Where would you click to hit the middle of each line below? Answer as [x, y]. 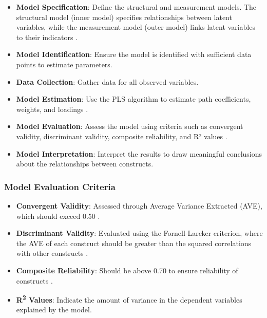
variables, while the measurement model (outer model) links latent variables [136, 27]
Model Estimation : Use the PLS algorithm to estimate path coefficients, [133, 99]
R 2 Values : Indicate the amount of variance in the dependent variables [129, 299]
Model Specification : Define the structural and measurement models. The [136, 7]
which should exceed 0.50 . [58, 216]
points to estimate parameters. [64, 64]
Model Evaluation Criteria [60, 186]
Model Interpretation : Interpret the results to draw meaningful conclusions [139, 153]
